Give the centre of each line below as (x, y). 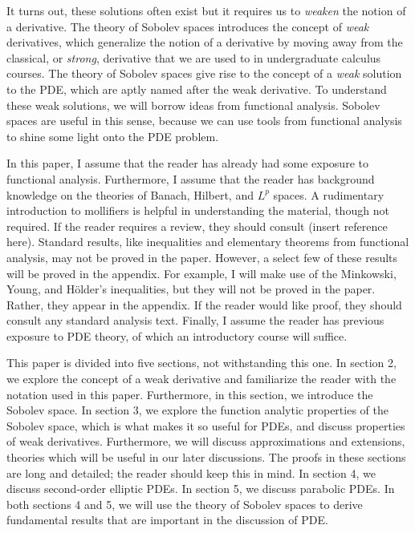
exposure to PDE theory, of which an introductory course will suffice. (177, 335)
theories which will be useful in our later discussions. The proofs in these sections (206, 457)
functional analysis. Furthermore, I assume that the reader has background (191, 178)
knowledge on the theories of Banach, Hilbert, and (130, 194)
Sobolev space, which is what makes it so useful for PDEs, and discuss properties (206, 425)
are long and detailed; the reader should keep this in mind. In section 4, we (191, 472)
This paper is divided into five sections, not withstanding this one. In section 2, (201, 363)
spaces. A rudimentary (329, 194)
